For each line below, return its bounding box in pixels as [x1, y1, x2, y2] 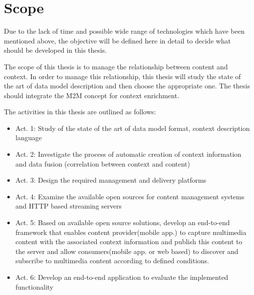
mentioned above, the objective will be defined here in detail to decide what [4, 35, 231, 45]
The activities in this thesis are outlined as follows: [4, 106, 156, 117]
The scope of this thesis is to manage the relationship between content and [4, 61, 228, 71]
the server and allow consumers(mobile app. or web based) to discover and [15, 246, 238, 256]
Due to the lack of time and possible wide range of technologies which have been [4, 26, 245, 36]
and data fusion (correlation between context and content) [15, 158, 190, 169]
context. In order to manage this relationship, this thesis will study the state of [4, 71, 241, 81]
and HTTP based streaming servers [15, 201, 122, 211]
